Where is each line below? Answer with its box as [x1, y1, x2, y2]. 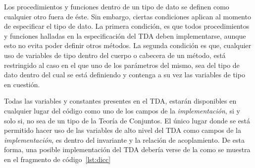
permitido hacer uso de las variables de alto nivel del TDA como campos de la [4, 125, 241, 135]
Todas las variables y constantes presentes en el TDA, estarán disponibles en [4, 96, 237, 106]
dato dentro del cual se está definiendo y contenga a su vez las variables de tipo [4, 69, 245, 80]
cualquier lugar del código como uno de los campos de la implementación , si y [4, 105, 240, 115]
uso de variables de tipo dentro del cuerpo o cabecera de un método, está [4, 50, 226, 60]
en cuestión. [4, 79, 40, 89]
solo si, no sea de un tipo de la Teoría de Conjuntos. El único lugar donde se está [4, 115, 250, 125]
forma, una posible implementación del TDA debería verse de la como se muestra [4, 144, 251, 155]
